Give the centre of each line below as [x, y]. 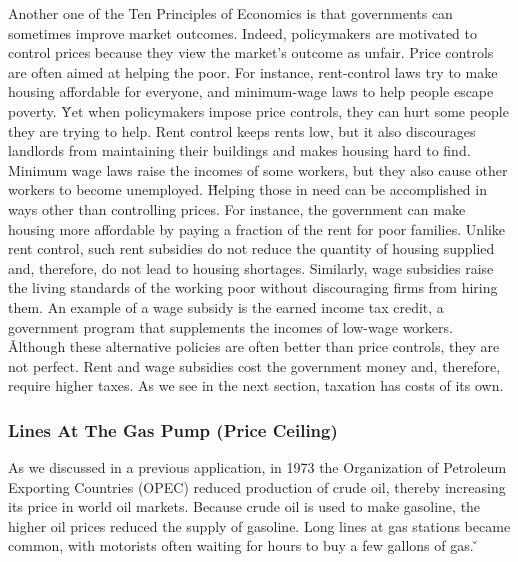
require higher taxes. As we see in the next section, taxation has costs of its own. [256, 385]
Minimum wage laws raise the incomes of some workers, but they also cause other [258, 169]
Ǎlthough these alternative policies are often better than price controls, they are [254, 346]
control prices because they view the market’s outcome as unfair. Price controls [251, 52]
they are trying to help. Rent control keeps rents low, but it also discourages [242, 130]
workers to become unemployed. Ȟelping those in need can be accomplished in [247, 189]
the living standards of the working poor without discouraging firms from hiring [253, 287]
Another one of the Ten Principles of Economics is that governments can [230, 13]
